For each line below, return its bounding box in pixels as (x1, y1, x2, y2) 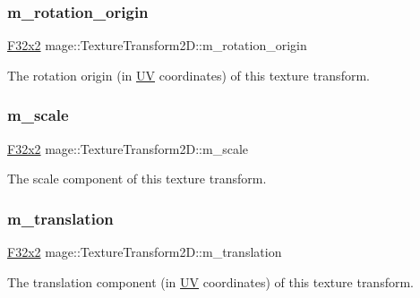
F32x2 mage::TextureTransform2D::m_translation (7, 243, 282, 261)
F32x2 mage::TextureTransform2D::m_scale (7, 139, 249, 158)
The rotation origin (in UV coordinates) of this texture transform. (7, 65, 370, 84)
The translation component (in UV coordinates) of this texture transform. (7, 272, 414, 291)
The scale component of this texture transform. (7, 169, 267, 188)
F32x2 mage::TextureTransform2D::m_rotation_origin (7, 36, 307, 55)
